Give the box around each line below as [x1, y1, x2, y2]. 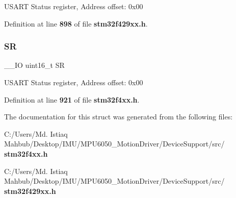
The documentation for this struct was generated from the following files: [4, 111, 233, 122]
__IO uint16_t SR [4, 60, 65, 70]
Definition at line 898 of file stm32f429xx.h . [4, 18, 148, 29]
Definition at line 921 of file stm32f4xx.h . [4, 94, 140, 105]
